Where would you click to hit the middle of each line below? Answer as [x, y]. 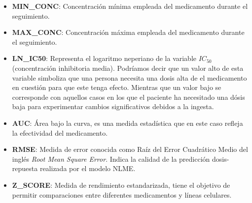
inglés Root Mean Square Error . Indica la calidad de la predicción [111, 159]
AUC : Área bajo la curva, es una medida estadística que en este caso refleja [127, 123]
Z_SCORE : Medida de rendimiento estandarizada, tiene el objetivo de [121, 185]
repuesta [25, 168]
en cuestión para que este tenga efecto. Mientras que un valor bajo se [117, 87]
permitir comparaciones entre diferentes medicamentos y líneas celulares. [122, 194]
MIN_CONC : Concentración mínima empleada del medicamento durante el [130, 6]
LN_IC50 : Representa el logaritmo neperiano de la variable [104, 58]
